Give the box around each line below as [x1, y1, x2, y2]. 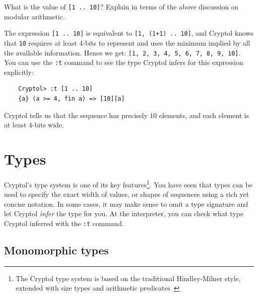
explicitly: [4, 66, 34, 77]
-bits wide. [32, 119, 64, 130]
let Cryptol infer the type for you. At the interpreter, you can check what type [4, 208, 244, 219]
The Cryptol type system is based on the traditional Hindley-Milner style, [15, 273, 241, 283]
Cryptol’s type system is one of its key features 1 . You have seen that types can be [4, 178, 253, 189]
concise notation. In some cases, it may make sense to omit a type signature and [4, 198, 249, 209]
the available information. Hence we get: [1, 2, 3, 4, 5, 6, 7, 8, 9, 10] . [4, 47, 241, 58]
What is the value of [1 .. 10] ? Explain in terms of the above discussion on [4, 1, 239, 11]
